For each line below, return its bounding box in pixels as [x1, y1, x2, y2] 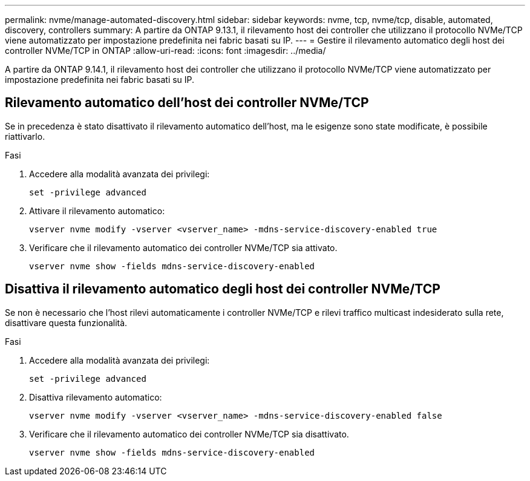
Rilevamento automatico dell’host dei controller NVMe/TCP [5, 95, 369, 111]
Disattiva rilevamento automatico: [29, 391, 162, 402]
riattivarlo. [5, 131, 45, 142]
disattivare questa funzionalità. [5, 317, 128, 328]
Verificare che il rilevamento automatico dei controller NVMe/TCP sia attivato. [29, 242, 338, 253]
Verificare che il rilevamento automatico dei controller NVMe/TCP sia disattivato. [29, 428, 349, 439]
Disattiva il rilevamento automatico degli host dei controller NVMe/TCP [5, 281, 440, 297]
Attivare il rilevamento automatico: [29, 205, 165, 216]
